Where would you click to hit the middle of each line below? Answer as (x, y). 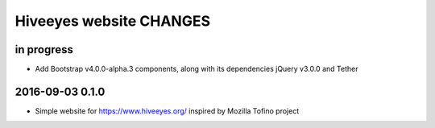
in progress (44, 50)
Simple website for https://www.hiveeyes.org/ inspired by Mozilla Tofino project (167, 111)
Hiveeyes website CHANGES (113, 21)
